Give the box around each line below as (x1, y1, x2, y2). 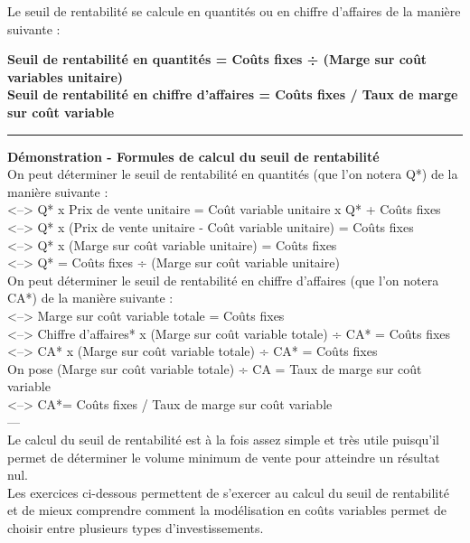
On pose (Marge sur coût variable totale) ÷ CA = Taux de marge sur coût (7, 359, 422, 378)
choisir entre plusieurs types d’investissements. (7, 519, 264, 538)
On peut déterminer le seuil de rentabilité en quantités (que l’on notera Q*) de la (7, 164, 458, 183)
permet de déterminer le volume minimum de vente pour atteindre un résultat (7, 447, 440, 466)
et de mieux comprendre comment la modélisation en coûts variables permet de (7, 501, 447, 520)
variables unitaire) (7, 67, 124, 86)
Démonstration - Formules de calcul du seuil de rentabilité (7, 146, 380, 165)
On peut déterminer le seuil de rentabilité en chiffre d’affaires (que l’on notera (7, 270, 439, 289)
